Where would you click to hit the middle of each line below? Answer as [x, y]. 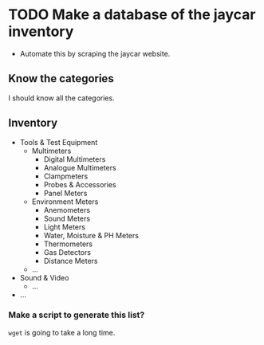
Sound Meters [67, 218]
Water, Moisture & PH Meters [91, 235]
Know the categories [61, 78]
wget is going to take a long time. [62, 332]
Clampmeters [66, 176]
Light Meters [65, 227]
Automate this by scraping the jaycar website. [95, 53]
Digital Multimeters [75, 159]
